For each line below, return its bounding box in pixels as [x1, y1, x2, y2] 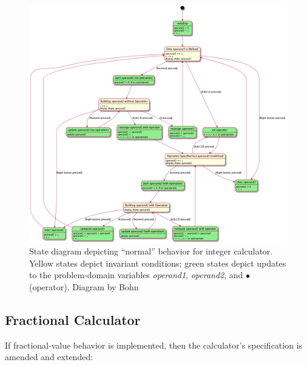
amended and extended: [5, 350, 93, 363]
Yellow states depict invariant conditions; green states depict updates [29, 256, 286, 269]
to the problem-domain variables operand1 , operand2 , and [29, 268, 243, 281]
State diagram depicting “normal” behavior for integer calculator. [29, 245, 273, 258]
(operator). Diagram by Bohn [29, 281, 139, 293]
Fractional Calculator [5, 310, 141, 329]
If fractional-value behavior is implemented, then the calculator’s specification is [5, 338, 303, 351]
